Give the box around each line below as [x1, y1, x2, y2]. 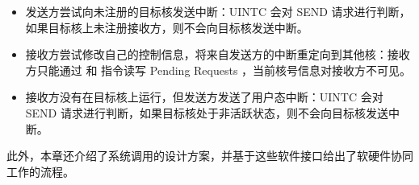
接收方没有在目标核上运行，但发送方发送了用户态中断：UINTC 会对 [25, 88, 383, 105]
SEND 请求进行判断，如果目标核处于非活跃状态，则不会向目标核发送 [25, 104, 388, 121]
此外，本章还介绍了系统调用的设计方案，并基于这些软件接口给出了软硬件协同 [6, 147, 413, 164]
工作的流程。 [6, 162, 74, 179]
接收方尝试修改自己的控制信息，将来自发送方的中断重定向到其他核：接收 [25, 46, 410, 63]
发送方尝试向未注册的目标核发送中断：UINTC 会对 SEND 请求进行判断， [25, 3, 411, 19]
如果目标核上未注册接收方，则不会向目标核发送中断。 [25, 18, 308, 35]
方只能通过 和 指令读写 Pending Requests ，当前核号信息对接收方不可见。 [25, 61, 412, 78]
